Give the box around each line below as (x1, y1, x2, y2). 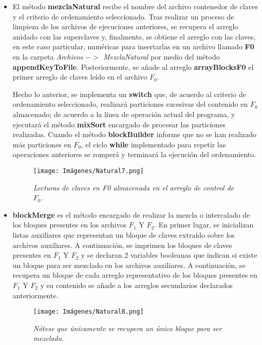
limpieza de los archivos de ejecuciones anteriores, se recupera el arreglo (12, 21, 238, 32)
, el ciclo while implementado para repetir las (81, 139, 226, 149)
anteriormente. (12, 290, 59, 300)
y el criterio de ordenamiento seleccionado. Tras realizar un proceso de (12, 11, 234, 22)
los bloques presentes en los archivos (12, 219, 127, 230)
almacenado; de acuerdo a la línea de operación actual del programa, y (12, 108, 235, 119)
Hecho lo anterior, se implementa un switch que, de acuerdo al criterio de (12, 88, 246, 99)
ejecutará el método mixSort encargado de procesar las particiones (12, 119, 226, 129)
